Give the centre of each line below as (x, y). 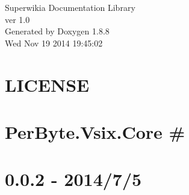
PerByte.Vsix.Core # (95, 131)
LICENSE (47, 84)
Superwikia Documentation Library (70, 7)
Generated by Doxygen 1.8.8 (57, 31)
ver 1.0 (17, 19)
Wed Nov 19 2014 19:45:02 (54, 43)
